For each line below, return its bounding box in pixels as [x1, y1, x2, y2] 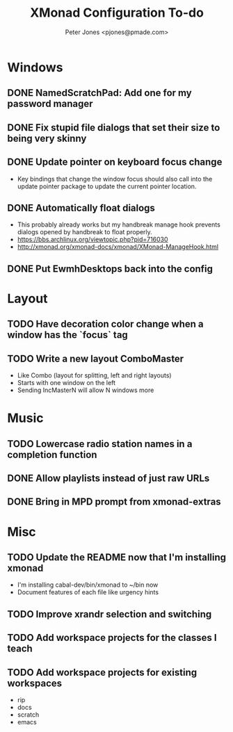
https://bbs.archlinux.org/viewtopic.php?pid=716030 [17, 235, 168, 244]
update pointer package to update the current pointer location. [17, 182, 197, 190]
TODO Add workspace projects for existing [7, 666, 197, 678]
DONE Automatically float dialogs [7, 202, 155, 213]
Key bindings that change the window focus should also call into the [17, 174, 213, 183]
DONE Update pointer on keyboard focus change [7, 156, 223, 168]
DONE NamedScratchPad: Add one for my [7, 87, 193, 99]
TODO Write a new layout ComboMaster [7, 352, 184, 364]
